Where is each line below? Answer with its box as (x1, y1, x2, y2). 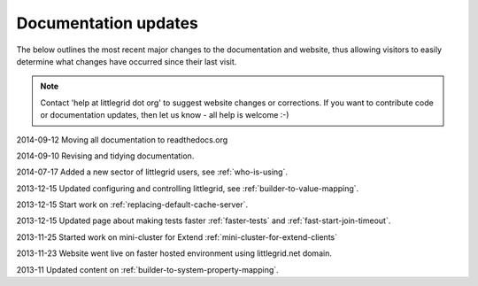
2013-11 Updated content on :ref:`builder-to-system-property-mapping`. (16, 264, 279, 274)
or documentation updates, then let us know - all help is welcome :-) (40, 110, 289, 120)
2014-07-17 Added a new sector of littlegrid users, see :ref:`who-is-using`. (16, 166, 288, 177)
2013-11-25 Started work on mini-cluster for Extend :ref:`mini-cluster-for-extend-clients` (16, 231, 338, 243)
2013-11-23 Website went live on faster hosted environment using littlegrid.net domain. (16, 248, 332, 259)
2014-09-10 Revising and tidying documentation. (16, 151, 195, 161)
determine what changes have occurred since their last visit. (16, 56, 237, 66)
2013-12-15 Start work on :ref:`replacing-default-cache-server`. (16, 199, 248, 210)
